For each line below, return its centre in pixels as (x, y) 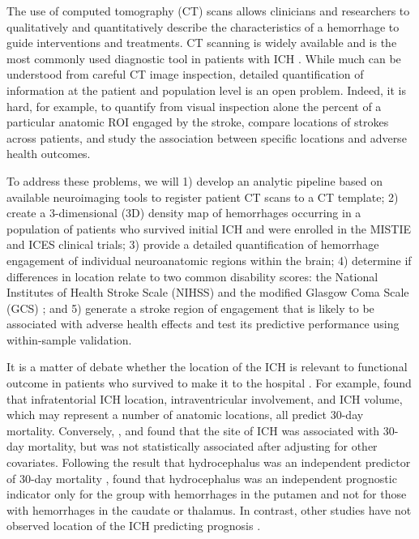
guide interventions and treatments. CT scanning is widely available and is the (202, 43)
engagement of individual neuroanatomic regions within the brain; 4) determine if (209, 260)
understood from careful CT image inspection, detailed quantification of (185, 74)
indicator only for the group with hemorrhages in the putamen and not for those (207, 494)
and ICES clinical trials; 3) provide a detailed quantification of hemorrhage (193, 244)
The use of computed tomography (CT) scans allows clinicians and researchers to (208, 11)
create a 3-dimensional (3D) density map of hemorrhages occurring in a (184, 213)
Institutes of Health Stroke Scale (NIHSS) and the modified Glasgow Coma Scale (208, 292)
